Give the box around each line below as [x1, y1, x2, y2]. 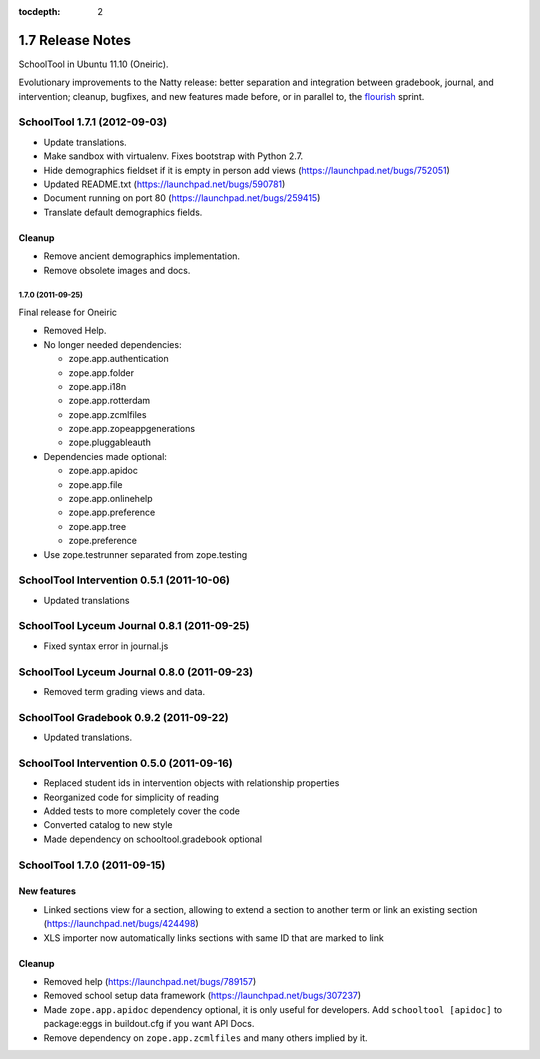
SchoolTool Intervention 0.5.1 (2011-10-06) [18, 573, 230, 587]
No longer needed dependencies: [43, 338, 182, 350]
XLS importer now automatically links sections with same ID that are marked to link [43, 931, 384, 944]
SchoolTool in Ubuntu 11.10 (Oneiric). [18, 58, 169, 70]
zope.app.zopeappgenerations [68, 423, 195, 435]
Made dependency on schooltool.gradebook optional [43, 833, 263, 845]
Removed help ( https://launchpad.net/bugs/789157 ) [43, 975, 257, 987]
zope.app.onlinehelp [68, 493, 154, 505]
